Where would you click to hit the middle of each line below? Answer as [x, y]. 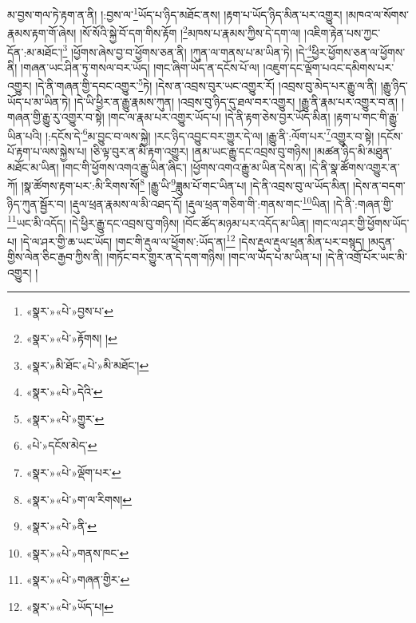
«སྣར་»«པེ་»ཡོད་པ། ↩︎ [69, 606]
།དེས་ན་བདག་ [379, 185]
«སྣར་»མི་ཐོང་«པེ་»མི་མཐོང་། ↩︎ [87, 365]
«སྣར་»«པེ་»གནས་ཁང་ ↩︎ [77, 552]
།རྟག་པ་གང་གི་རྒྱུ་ [366, 117]
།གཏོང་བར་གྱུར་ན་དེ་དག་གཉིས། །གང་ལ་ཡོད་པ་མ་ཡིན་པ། [214, 257]
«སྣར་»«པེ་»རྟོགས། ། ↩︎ [71, 338]
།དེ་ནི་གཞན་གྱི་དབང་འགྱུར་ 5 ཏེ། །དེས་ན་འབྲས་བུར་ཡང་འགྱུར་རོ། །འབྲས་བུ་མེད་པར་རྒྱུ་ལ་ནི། [206, 84]
